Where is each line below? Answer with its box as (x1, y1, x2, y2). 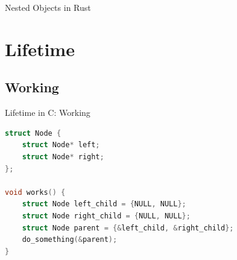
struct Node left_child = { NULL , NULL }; (22, 200, 186, 209)
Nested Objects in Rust (5, 1, 91, 13)
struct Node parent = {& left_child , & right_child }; (22, 223, 234, 232)
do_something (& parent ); (22, 235, 118, 244)
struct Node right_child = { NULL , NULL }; (22, 211, 191, 220)
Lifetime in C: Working (5, 106, 90, 119)
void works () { (5, 188, 66, 197)
